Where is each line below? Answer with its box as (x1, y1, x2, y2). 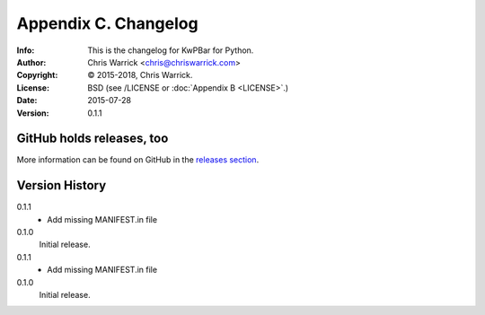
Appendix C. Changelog (16, 13, 198, 33)
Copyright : (16, 70, 58, 81)
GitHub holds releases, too (16, 131, 169, 146)
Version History (16, 178, 107, 193)
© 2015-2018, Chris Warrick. (87, 70, 193, 81)
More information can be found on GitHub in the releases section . (16, 154, 260, 165)
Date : (16, 95, 38, 106)
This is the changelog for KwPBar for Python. (87, 45, 254, 56)
